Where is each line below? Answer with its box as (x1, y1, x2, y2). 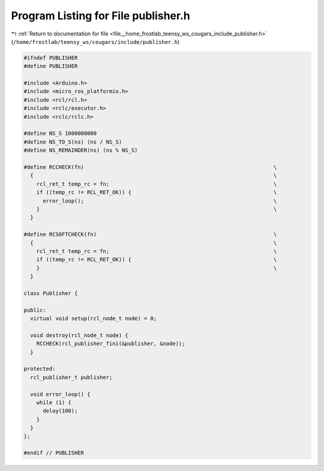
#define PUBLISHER (23, 63, 78, 70)
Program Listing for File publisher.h (11, 9, 190, 22)
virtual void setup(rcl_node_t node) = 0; (30, 315, 157, 322)
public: (23, 306, 46, 314)
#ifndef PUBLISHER (23, 54, 78, 61)
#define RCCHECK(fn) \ (23, 164, 277, 171)
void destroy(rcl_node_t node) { (30, 332, 128, 339)
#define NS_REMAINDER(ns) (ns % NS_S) (23, 147, 138, 154)
